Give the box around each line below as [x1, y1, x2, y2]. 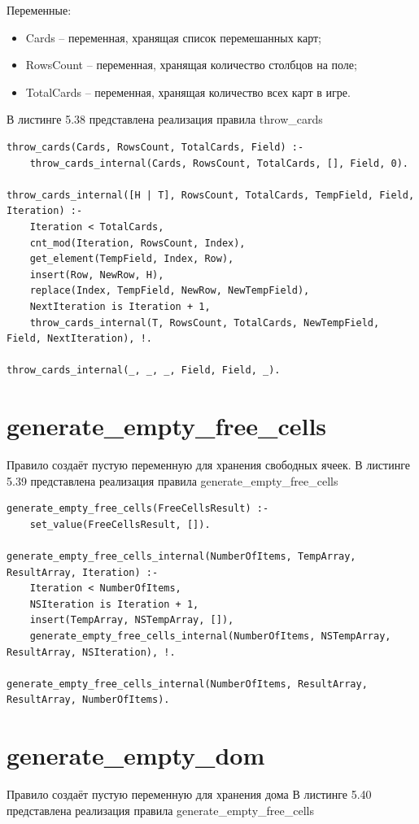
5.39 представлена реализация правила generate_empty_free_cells [7, 472, 338, 489]
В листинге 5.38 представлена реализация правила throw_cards [7, 111, 323, 128]
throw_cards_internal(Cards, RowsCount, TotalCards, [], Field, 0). [29, 157, 408, 169]
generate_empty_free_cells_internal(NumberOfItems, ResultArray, [7, 678, 368, 690]
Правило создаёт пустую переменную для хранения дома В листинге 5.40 [7, 786, 372, 803]
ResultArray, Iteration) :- [7, 566, 159, 578]
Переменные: [7, 2, 72, 18]
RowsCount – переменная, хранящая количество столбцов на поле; [25, 56, 357, 73]
